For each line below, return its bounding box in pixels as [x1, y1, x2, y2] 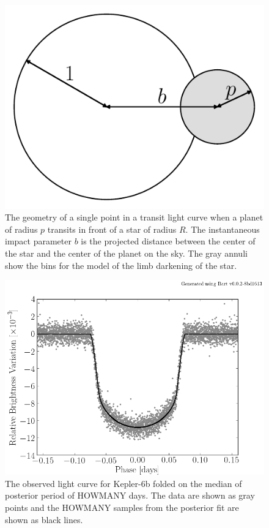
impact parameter [5, 235, 72, 247]
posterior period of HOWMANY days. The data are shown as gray [5, 489, 255, 502]
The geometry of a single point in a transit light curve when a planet [5, 211, 263, 224]
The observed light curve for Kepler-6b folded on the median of [5, 477, 242, 489]
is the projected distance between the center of [81, 235, 256, 247]
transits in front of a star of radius [47, 222, 177, 235]
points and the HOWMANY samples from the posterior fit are [5, 501, 239, 514]
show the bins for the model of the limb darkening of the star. [5, 258, 237, 271]
